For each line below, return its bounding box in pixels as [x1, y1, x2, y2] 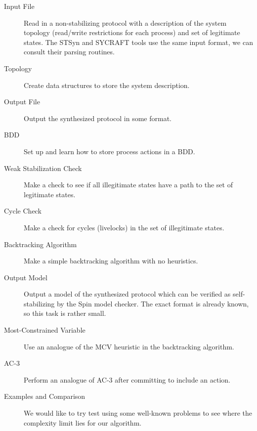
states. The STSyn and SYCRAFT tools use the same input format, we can [24, 37, 253, 47]
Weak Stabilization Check [4, 163, 82, 173]
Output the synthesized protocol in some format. [24, 113, 171, 123]
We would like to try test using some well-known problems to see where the [24, 408, 253, 418]
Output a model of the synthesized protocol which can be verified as [24, 289, 231, 299]
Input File [4, 1, 35, 11]
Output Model [4, 272, 47, 282]
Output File [4, 96, 40, 107]
